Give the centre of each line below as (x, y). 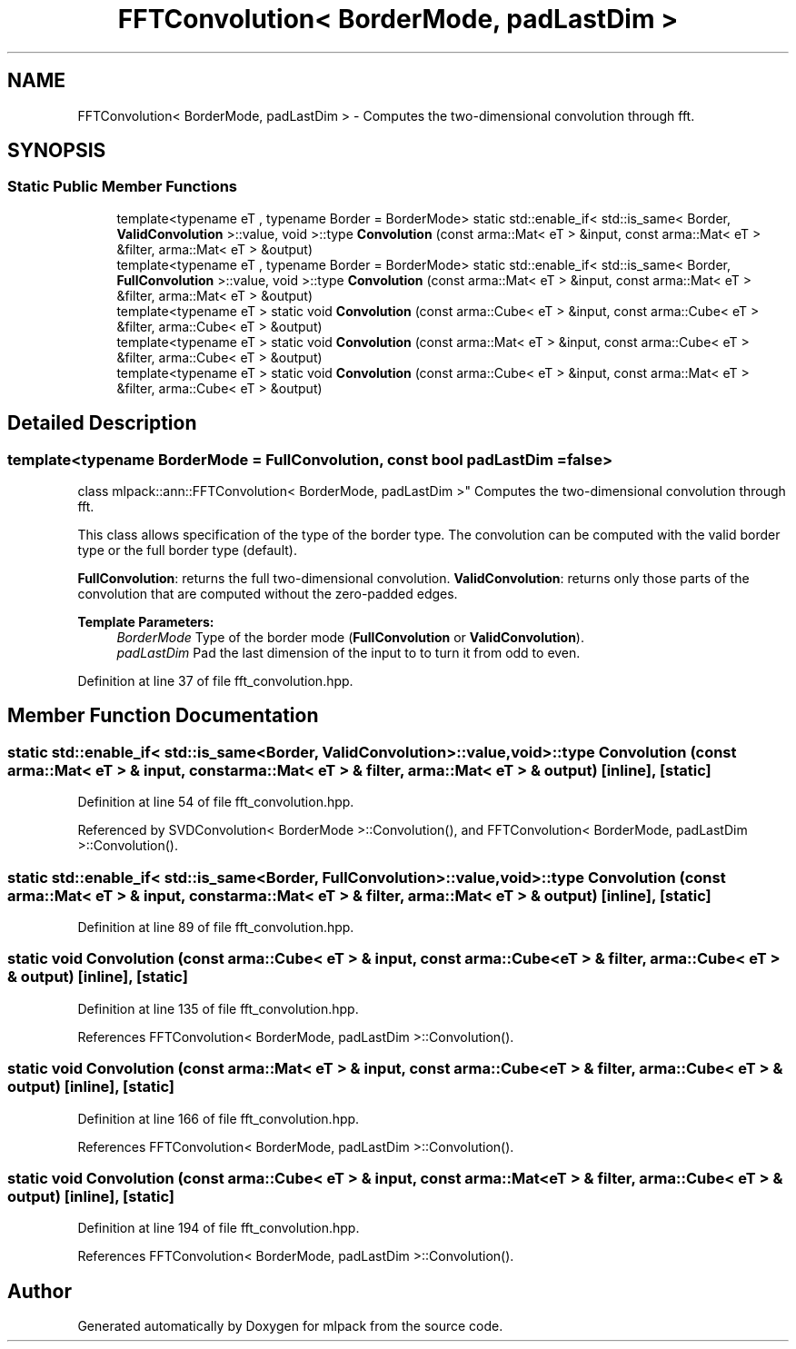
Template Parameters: (146, 622)
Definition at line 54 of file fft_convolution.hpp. (216, 802)
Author (40, 1291)
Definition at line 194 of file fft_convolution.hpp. (219, 1228)
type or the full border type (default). (187, 551)
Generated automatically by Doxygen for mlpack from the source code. (290, 1326)
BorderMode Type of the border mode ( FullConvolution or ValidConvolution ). (350, 638)
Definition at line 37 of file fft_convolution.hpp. (215, 681)
